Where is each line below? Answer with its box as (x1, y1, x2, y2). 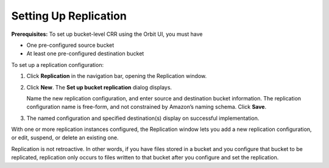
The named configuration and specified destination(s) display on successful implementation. (26, 114, 260, 122)
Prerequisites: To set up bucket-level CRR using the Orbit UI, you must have (11, 30, 203, 38)
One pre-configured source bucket (26, 41, 115, 49)
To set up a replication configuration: (11, 61, 104, 68)
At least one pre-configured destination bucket (26, 50, 144, 57)
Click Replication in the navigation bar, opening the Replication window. (26, 72, 207, 80)
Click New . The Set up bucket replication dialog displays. (26, 83, 172, 91)
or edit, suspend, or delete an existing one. (11, 134, 119, 141)
